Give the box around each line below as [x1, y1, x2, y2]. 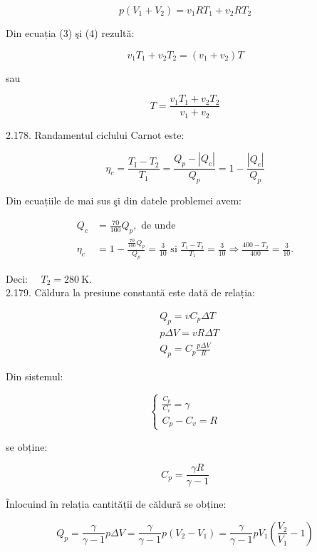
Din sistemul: [6, 368, 63, 383]
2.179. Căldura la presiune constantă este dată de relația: [6, 285, 255, 300]
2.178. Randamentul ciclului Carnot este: [6, 127, 185, 142]
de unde [141, 221, 176, 231]
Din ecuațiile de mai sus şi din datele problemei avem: [6, 192, 241, 207]
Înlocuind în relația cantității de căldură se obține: [6, 496, 227, 511]
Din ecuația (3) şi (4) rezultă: [6, 26, 135, 40]
